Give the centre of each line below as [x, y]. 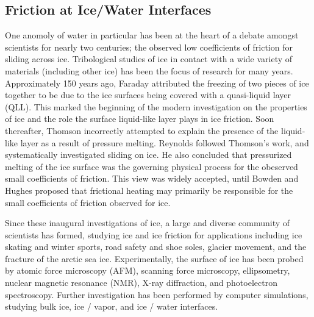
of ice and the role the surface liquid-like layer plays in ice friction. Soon [140, 119]
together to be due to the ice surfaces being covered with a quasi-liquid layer [148, 95]
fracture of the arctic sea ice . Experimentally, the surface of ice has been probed [154, 258]
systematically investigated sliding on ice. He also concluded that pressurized [148, 155]
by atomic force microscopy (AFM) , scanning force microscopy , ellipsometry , [148, 270]
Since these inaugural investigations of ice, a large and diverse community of [148, 223]
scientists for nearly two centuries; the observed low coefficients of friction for [149, 47]
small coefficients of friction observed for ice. [88, 202]
